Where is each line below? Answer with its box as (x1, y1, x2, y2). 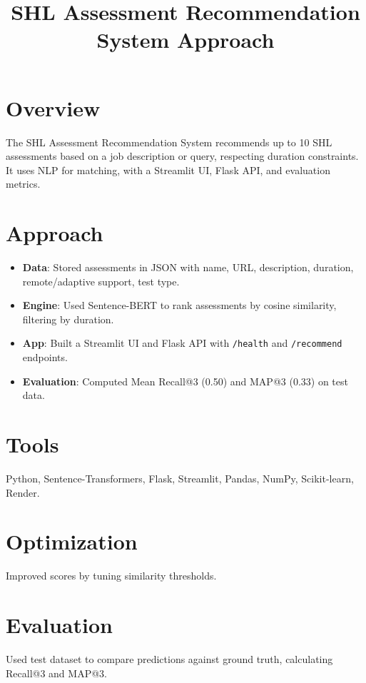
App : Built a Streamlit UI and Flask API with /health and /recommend (22, 335, 342, 350)
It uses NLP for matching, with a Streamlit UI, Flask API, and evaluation (6, 162, 330, 177)
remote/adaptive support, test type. (22, 273, 180, 288)
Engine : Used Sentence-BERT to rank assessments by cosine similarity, (22, 298, 337, 313)
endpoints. (22, 350, 68, 365)
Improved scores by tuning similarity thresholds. (6, 568, 217, 583)
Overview (6, 93, 101, 122)
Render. (6, 485, 40, 500)
